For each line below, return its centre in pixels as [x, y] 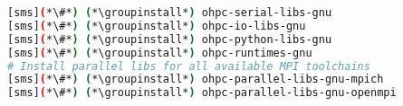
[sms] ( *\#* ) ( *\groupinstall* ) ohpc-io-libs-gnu [157, 26]
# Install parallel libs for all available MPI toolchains [189, 66]
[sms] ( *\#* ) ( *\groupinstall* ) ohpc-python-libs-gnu [170, 39]
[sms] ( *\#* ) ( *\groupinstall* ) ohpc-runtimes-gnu [160, 53]
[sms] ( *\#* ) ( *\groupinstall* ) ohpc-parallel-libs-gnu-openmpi [202, 93]
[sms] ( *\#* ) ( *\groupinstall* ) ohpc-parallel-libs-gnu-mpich [196, 79]
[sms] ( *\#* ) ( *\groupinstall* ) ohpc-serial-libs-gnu [170, 13]
